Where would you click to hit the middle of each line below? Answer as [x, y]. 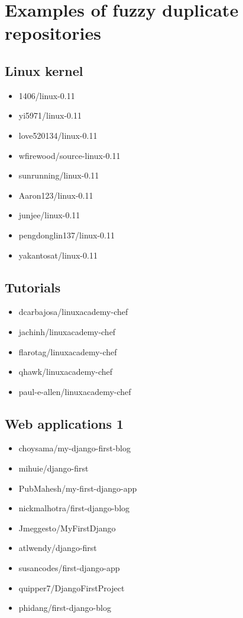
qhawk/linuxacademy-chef [66, 372]
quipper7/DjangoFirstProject [72, 587]
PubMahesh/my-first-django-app [78, 488]
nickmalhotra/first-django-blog [74, 508]
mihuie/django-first [54, 468]
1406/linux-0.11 [47, 95]
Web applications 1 [64, 423]
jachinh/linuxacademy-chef [67, 331]
